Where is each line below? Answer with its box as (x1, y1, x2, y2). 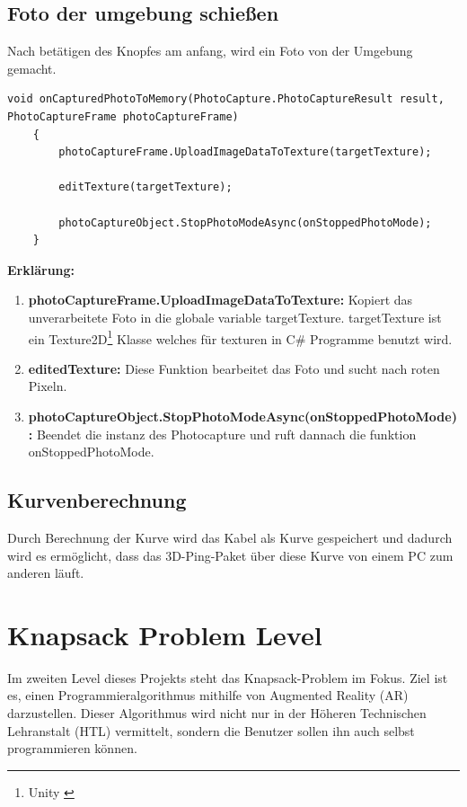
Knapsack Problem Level (7, 616, 322, 652)
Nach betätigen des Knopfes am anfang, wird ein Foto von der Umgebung (7, 41, 413, 60)
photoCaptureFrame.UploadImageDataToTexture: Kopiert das (28, 290, 413, 309)
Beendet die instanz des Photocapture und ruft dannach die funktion (36, 424, 417, 443)
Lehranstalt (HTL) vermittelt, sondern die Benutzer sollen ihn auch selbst (7, 721, 415, 740)
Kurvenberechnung (7, 486, 187, 514)
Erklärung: (7, 260, 75, 279)
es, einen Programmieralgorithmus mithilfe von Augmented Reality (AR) (7, 686, 409, 705)
